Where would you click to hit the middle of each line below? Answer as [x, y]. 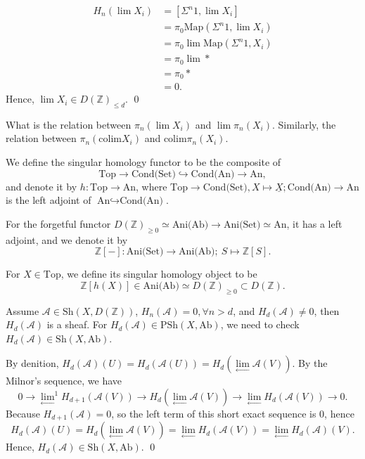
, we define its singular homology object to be [159, 274]
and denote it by [41, 186]
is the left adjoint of [49, 200]
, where [152, 186]
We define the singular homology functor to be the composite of [143, 162]
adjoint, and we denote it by [67, 239]
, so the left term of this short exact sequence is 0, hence [233, 414]
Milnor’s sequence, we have [64, 381]
